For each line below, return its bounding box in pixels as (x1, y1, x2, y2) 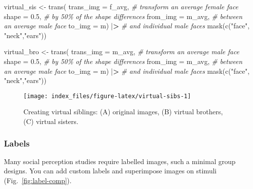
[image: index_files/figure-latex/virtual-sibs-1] (23, 92, 191, 100)
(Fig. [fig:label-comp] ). (4, 175, 72, 185)
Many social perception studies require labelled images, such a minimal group (4, 156, 235, 166)
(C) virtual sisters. (23, 116, 78, 126)
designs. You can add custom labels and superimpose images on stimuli (4, 166, 217, 176)
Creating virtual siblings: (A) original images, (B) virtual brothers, (23, 106, 223, 117)
